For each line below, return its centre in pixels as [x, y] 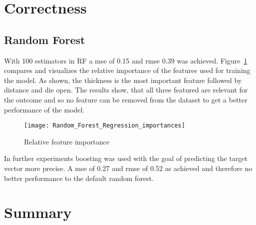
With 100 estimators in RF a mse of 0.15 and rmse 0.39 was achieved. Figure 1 [126, 60]
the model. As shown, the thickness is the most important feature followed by [123, 80]
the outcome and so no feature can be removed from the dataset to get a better [126, 99]
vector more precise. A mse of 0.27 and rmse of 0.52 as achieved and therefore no [128, 168]
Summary [38, 212]
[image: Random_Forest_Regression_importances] [105, 126]
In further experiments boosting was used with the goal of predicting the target [126, 158]
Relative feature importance [67, 141]
